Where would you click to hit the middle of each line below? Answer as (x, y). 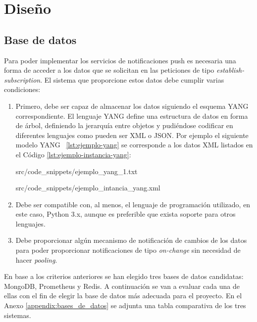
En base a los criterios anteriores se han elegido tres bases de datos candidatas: (124, 276)
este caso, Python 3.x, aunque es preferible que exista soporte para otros (126, 214)
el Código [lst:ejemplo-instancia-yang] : (73, 154)
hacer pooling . (36, 259)
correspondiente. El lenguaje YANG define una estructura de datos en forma (132, 115)
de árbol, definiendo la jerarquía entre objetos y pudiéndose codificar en (124, 125)
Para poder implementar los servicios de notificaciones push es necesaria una (120, 60)
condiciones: (22, 89)
